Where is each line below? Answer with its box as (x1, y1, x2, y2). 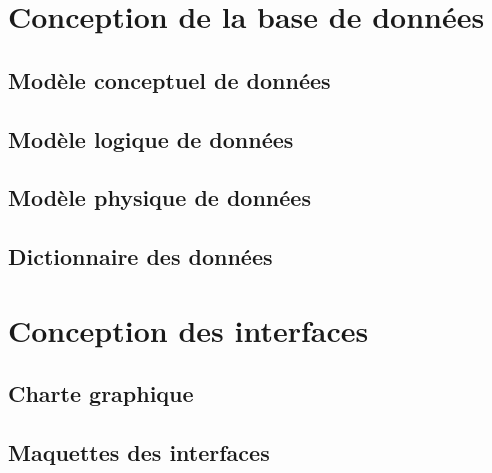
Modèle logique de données (8, 123, 294, 154)
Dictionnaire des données (8, 241, 273, 272)
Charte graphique (8, 378, 194, 409)
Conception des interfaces (8, 309, 369, 350)
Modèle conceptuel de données (8, 64, 331, 95)
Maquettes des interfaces (8, 437, 270, 468)
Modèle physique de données (8, 182, 311, 213)
